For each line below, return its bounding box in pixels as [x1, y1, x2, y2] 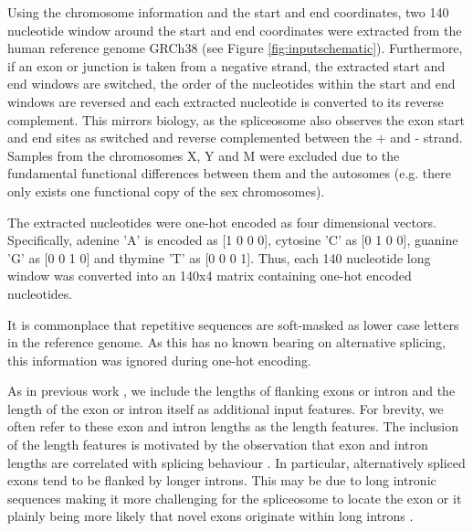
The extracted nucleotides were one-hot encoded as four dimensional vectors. [7, 212, 436, 231]
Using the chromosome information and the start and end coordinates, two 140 [7, 3, 449, 21]
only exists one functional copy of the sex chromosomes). [7, 181, 325, 200]
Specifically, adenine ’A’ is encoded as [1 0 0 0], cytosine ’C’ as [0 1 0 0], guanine [7, 230, 458, 250]
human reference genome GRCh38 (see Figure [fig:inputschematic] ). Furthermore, [7, 38, 463, 58]
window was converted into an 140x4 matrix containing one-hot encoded [7, 266, 412, 285]
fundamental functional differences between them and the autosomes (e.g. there [7, 164, 452, 183]
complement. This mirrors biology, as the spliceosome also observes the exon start [7, 110, 465, 129]
